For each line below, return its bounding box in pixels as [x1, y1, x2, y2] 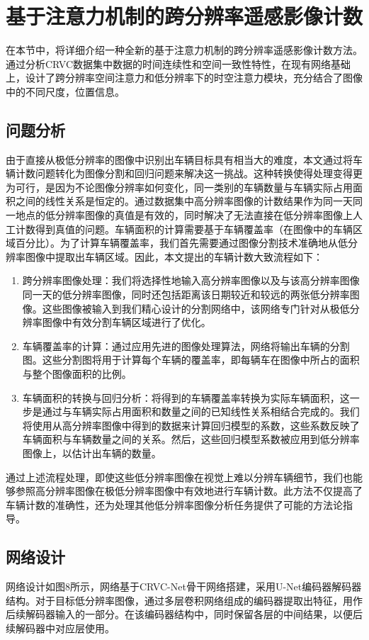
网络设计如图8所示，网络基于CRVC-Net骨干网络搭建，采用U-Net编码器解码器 [6, 579, 362, 594]
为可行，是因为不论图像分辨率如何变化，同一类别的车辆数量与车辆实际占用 [6, 179, 353, 194]
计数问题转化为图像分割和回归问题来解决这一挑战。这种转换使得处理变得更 [15, 166, 363, 181]
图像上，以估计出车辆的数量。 [22, 445, 161, 460]
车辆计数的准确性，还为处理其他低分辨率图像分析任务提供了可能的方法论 [6, 497, 343, 512]
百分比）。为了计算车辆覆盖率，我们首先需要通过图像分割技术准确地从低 [15, 235, 348, 250]
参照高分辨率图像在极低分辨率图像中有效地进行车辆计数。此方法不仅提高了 [15, 483, 363, 498]
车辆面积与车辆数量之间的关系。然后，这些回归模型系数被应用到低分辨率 [22, 432, 360, 447]
